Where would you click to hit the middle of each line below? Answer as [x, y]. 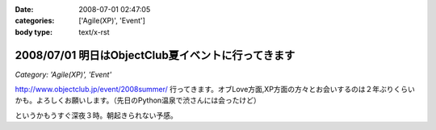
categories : [35, 21]
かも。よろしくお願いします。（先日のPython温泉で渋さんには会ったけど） [138, 100]
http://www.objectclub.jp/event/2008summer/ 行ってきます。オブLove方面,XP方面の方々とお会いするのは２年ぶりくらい [215, 90]
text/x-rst [94, 31]
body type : [34, 31]
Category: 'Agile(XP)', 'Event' [63, 74]
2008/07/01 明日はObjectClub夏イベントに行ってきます [155, 55]
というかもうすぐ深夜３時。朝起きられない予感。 [96, 115]
